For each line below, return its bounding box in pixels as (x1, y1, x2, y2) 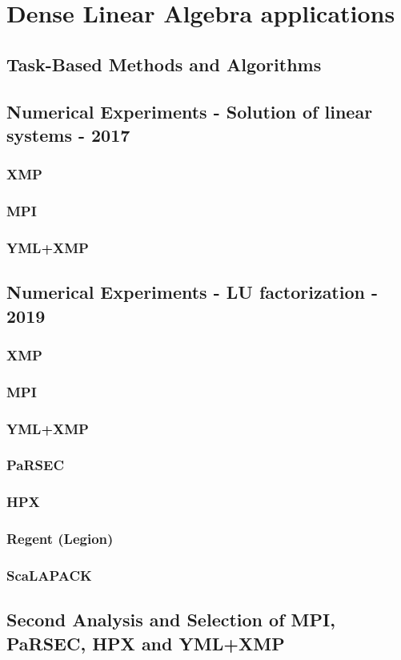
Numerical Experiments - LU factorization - (6, 280, 379, 304)
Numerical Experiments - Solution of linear (6, 99, 373, 123)
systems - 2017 (6, 122, 130, 147)
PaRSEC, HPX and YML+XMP (6, 630, 285, 655)
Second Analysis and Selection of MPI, (6, 607, 335, 632)
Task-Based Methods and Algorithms (6, 51, 322, 76)
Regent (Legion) (6, 529, 114, 549)
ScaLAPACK (6, 565, 92, 586)
